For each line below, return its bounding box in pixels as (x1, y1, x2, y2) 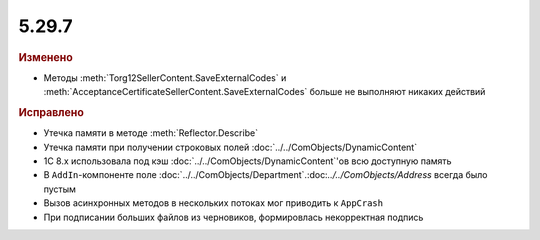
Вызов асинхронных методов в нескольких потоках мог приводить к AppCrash (43, 197, 384, 209)
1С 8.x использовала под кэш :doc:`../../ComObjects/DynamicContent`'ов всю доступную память (43, 155, 452, 167)
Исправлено (18, 105, 84, 119)
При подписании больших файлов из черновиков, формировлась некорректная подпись (43, 211, 424, 223)
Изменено (18, 50, 74, 64)
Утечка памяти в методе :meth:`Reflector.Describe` (43, 127, 259, 139)
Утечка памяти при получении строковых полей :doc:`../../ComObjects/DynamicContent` (43, 141, 418, 153)
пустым (43, 183, 77, 195)
